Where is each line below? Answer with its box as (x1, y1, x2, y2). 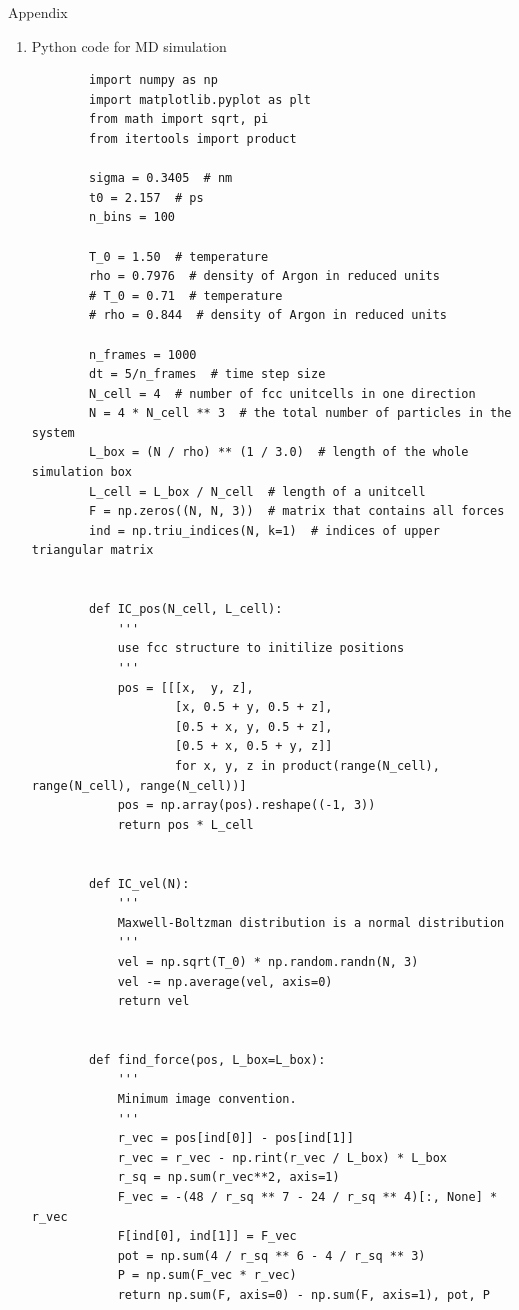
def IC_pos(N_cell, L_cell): (89, 602, 283, 617)
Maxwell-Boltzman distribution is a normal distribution (117, 915, 505, 930)
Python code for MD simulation (31, 35, 227, 56)
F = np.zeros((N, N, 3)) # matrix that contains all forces (89, 504, 505, 519)
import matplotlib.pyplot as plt (89, 92, 311, 107)
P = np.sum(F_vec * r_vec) (117, 1268, 297, 1283)
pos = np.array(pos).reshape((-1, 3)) (117, 798, 376, 813)
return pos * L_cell (117, 817, 254, 832)
